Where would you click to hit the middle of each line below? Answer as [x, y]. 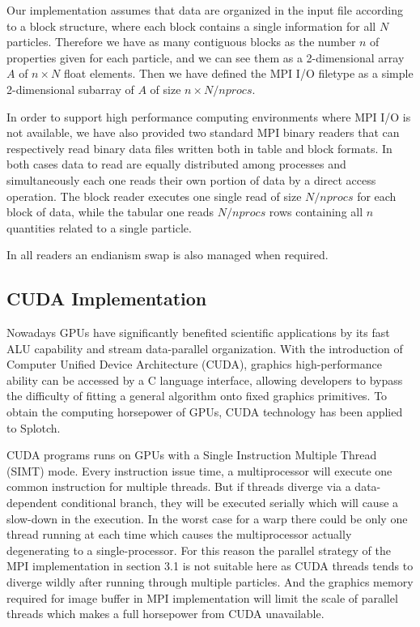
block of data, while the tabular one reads [110, 212]
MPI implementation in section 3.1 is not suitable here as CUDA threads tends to [210, 566]
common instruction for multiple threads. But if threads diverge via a [179, 486]
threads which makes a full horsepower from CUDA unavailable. [165, 614]
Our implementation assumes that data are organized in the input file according [205, 10]
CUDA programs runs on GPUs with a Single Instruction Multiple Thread [192, 455]
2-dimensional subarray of [70, 89]
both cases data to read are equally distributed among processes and [176, 164]
